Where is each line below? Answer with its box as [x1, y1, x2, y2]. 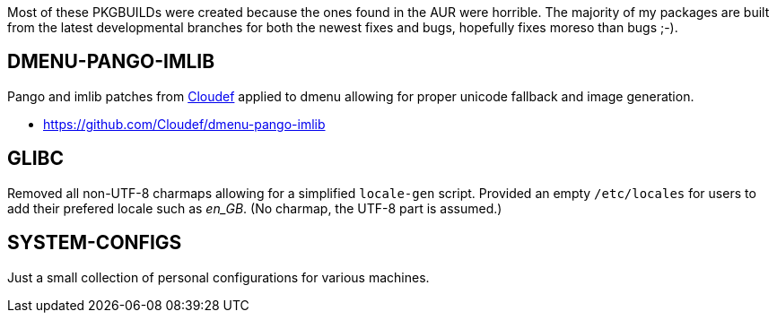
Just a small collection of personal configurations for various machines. [7, 269, 430, 285]
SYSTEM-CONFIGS [7, 231, 182, 255]
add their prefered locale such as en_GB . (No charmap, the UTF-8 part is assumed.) [7, 200, 502, 216]
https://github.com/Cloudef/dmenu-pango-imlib [43, 116, 326, 132]
